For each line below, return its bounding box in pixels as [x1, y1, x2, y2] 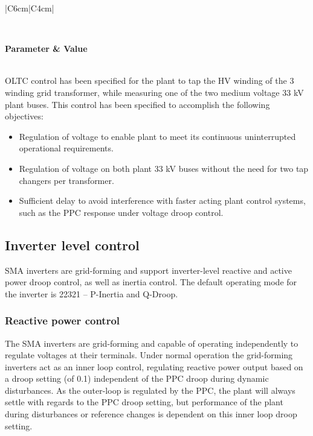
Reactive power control [5, 313, 120, 328]
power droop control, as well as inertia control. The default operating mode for [5, 276, 297, 288]
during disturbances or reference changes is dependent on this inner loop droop [5, 408, 297, 420]
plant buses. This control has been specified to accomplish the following [5, 98, 270, 110]
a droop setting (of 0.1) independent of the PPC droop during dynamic [5, 372, 269, 385]
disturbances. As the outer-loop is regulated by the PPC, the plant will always [5, 384, 295, 396]
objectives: [5, 110, 44, 122]
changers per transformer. [19, 174, 114, 186]
